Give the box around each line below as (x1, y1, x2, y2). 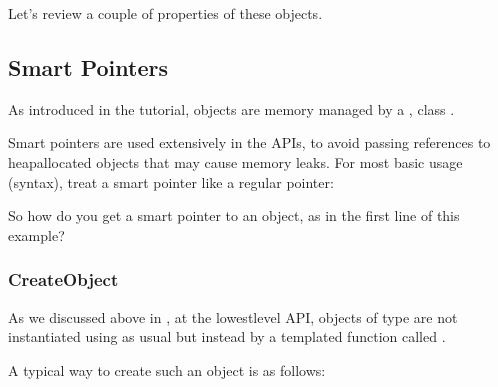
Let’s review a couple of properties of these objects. (8, 3, 323, 23)
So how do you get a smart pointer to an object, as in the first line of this (8, 205, 460, 226)
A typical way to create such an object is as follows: (8, 359, 326, 380)
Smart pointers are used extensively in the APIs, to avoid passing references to (8, 132, 491, 153)
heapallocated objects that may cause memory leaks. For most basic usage (8, 151, 463, 172)
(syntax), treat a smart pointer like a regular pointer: (8, 171, 334, 192)
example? (8, 224, 65, 245)
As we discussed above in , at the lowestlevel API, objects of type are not (8, 306, 458, 327)
